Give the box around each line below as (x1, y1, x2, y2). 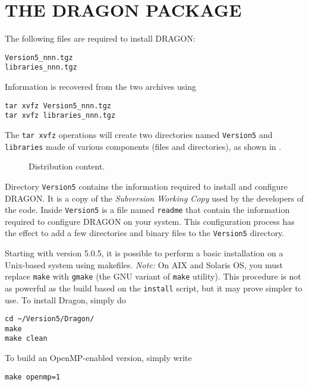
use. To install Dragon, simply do (5, 293, 126, 306)
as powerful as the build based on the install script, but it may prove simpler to (5, 281, 302, 294)
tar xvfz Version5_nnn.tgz (5, 101, 111, 110)
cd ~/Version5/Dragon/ (5, 315, 94, 324)
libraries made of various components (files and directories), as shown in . (5, 140, 282, 152)
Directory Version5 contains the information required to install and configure (5, 180, 288, 192)
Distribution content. (29, 160, 105, 172)
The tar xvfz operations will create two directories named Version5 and (5, 128, 273, 140)
